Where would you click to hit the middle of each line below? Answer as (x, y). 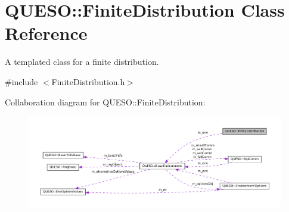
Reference (46, 33)
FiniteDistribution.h (88, 81)
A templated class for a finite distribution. (82, 62)
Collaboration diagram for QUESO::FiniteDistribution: (105, 102)
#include (21, 81)
